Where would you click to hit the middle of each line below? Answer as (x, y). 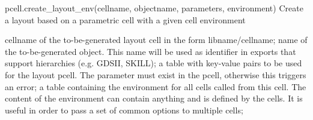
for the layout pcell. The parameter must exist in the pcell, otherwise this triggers (156, 74)
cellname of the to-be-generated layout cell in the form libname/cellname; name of (156, 40)
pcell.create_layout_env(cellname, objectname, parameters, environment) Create (154, 8)
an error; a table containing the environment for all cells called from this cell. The (156, 86)
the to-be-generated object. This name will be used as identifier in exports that (150, 51)
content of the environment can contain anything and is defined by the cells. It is (154, 98)
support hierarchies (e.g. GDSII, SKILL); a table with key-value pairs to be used (153, 63)
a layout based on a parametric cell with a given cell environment (125, 19)
